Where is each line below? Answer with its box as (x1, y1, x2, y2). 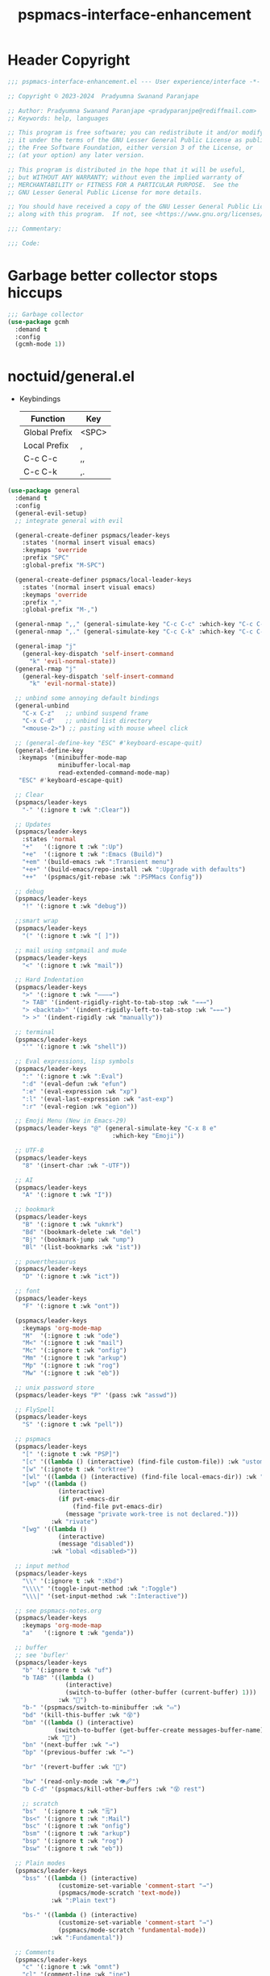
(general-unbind (15, 702, 69, 710)
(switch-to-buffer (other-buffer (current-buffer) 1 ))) (64, 1688, 257, 1697)
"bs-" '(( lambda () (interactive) (22, 1912, 138, 1920)
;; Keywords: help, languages (7, 114, 110, 122)
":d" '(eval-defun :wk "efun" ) (22, 1080, 127, 1088)
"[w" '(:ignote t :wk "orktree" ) (22, 1465, 135, 1473)
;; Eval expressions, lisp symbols (15, 1057, 135, 1065)
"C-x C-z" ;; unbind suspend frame (22, 709, 149, 718)
